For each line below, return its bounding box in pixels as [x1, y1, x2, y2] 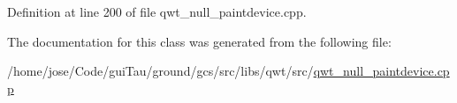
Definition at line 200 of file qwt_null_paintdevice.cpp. [7, 3, 307, 20]
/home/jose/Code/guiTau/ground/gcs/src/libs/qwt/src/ [7, 62, 314, 80]
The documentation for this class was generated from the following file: [7, 32, 392, 50]
